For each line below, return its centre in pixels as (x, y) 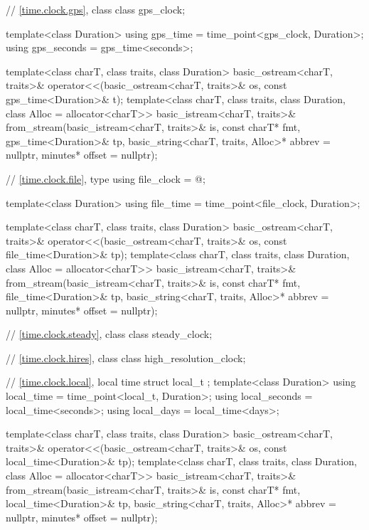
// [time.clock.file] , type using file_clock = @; (106, 178)
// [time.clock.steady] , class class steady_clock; (109, 334)
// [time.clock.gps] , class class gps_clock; (96, 9)
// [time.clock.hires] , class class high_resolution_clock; (126, 357)
